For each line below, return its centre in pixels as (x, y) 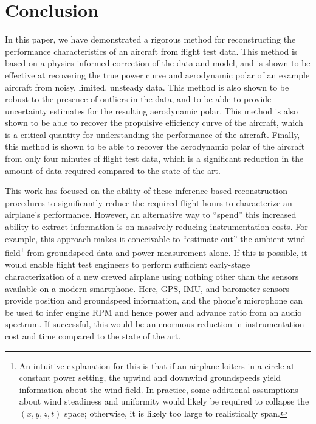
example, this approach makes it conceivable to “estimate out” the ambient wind (155, 238)
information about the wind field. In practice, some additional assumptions (159, 389)
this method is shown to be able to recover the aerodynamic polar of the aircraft (155, 146)
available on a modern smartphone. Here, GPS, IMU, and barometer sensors (147, 288)
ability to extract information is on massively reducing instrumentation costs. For (156, 227)
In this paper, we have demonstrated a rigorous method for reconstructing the (150, 39)
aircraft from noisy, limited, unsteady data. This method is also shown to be (147, 87)
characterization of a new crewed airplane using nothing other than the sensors (152, 276)
